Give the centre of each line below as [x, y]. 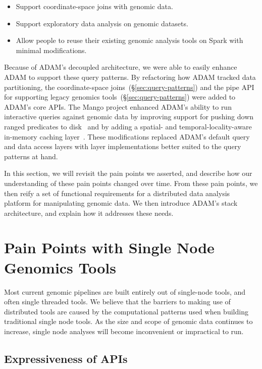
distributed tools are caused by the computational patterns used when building [126, 311]
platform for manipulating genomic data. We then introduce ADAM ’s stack [121, 203]
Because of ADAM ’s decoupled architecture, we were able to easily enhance [121, 67]
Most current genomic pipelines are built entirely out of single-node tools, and [125, 291]
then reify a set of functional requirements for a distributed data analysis [117, 193]
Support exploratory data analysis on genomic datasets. [102, 23]
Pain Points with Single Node [109, 247]
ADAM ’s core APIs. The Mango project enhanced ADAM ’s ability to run [118, 106]
